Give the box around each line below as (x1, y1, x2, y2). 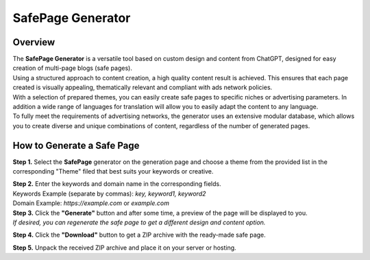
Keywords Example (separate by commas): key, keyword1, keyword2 (12, 189, 206, 198)
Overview (12, 36, 56, 48)
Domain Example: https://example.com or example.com (12, 199, 169, 207)
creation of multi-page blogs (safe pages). (12, 64, 133, 72)
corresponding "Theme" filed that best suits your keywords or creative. (12, 167, 214, 176)
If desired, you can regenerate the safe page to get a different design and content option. (12, 218, 266, 226)
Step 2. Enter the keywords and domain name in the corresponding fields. (12, 180, 222, 188)
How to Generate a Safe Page (12, 139, 140, 151)
